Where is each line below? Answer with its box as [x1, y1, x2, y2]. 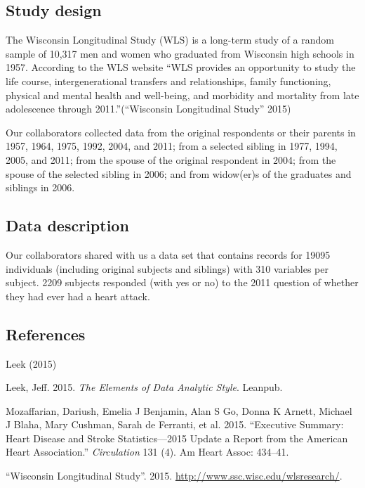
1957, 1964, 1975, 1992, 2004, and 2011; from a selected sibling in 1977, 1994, [6, 139, 338, 153]
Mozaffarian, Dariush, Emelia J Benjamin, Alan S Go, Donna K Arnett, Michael [6, 403, 352, 418]
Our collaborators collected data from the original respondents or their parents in [6, 124, 356, 139]
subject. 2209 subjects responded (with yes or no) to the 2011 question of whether [6, 275, 359, 290]
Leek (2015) [6, 356, 57, 371]
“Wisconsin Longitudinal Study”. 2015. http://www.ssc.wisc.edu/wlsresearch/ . [6, 468, 343, 483]
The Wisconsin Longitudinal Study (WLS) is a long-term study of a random [6, 32, 334, 47]
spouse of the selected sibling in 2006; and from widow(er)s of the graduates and [6, 166, 352, 181]
